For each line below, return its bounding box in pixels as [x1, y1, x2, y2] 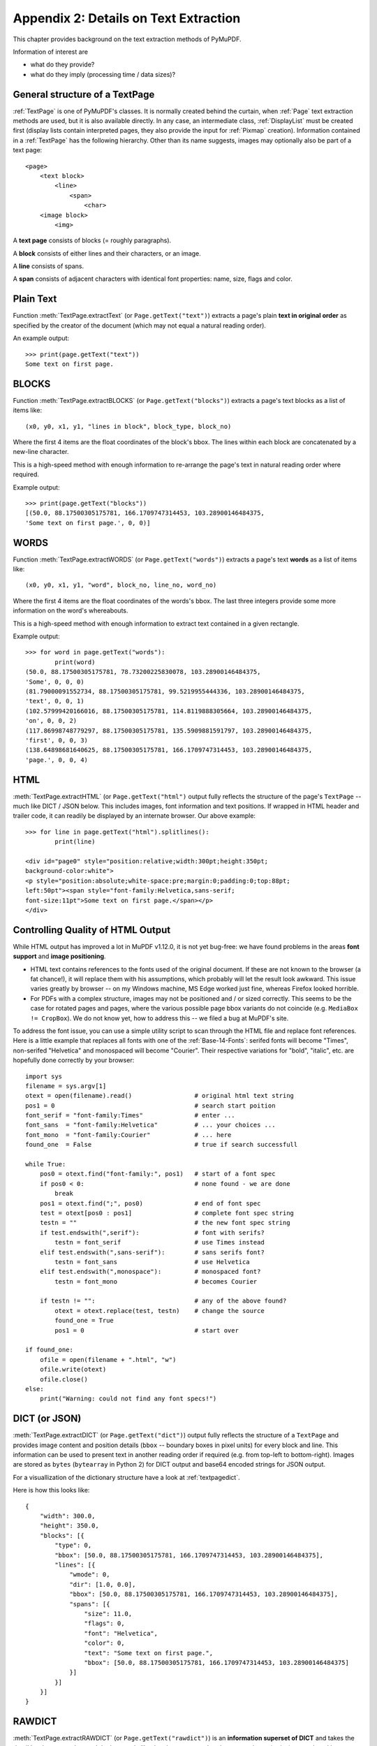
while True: [25, 1160, 66, 1168]
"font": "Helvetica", [84, 1629, 158, 1637]
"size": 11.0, [84, 1610, 133, 1617]
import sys [25, 1072, 63, 1080]
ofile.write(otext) [39, 1365, 107, 1374]
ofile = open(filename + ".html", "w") [39, 1356, 177, 1363]
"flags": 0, [84, 1620, 125, 1627]
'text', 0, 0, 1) [25, 697, 84, 705]
